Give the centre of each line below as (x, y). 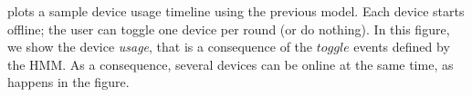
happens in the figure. (68, 82)
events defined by (402, 47)
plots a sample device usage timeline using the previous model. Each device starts (236, 11)
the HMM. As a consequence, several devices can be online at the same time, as (231, 64)
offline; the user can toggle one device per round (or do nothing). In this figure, (229, 29)
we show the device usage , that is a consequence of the (160, 47)
